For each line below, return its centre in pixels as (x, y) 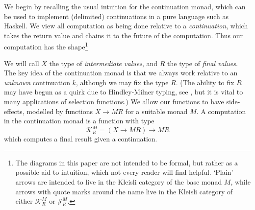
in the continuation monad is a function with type (79, 121)
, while (241, 182)
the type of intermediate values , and (103, 63)
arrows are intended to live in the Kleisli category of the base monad (119, 182)
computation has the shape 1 (46, 46)
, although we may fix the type (122, 82)
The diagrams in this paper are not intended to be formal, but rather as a (127, 162)
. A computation (221, 111)
